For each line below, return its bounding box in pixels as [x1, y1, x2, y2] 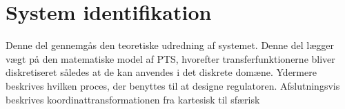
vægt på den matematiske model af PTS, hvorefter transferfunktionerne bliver [6, 51, 335, 66]
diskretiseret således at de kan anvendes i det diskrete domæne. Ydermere [6, 65, 317, 79]
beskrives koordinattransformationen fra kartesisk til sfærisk [6, 92, 260, 106]
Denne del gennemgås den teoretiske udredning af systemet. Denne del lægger [6, 38, 334, 52]
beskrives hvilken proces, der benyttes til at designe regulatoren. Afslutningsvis [6, 78, 340, 92]
